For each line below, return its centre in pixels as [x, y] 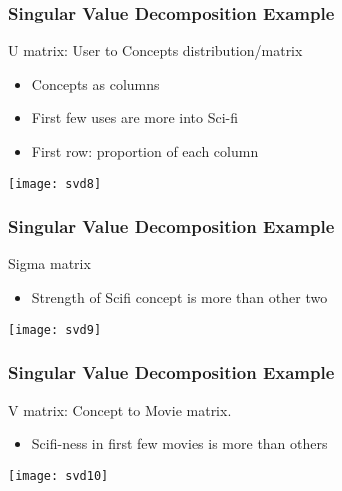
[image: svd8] [55, 183]
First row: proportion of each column [145, 151]
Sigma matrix [49, 263]
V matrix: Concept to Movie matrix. [120, 409]
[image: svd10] [58, 475]
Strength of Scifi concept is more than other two [179, 297]
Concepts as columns [95, 83]
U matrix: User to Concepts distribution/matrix [155, 50]
